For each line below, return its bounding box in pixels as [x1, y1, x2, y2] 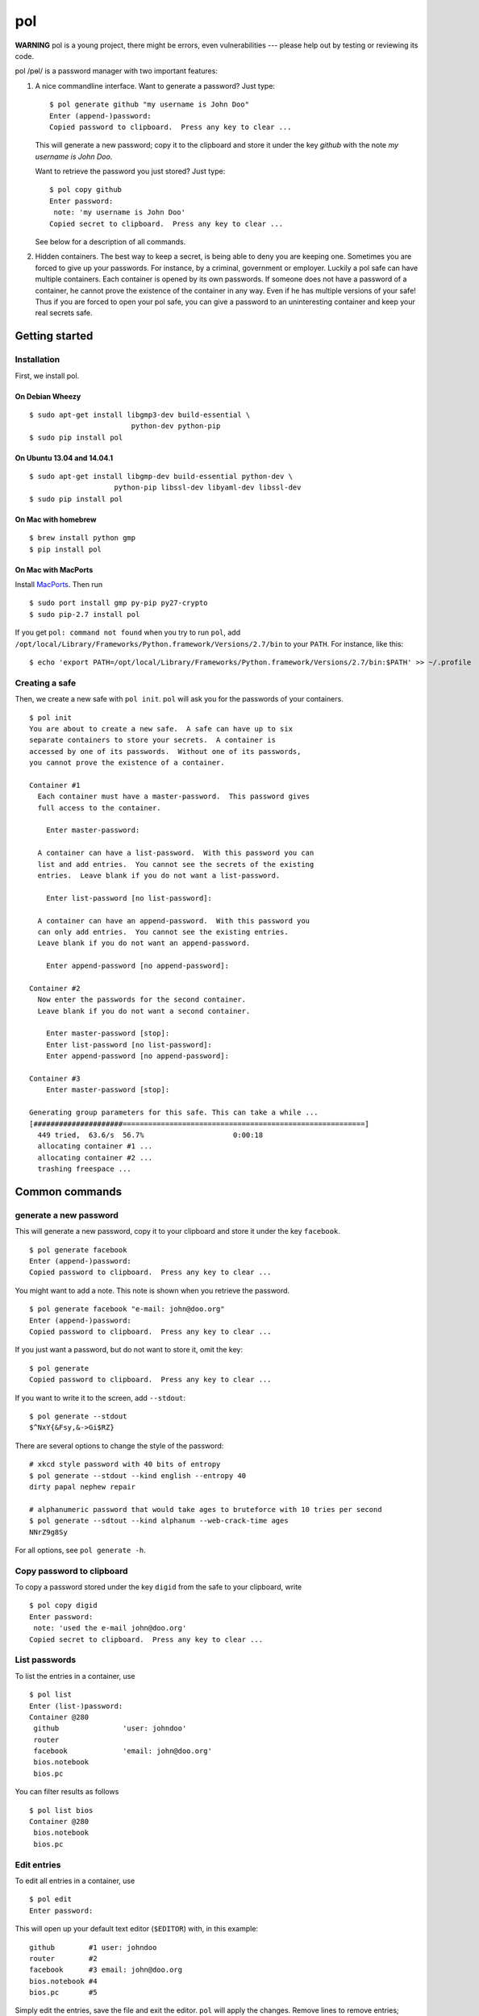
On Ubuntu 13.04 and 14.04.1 [15, 452, 113, 463]
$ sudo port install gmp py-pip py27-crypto [29, 598, 209, 608]
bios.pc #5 [29, 1988, 98, 1997]
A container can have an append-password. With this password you [37, 916, 310, 925]
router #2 [29, 1954, 98, 1963]
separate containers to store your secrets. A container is [29, 735, 276, 745]
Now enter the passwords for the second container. [37, 995, 246, 1004]
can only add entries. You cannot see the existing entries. [37, 927, 289, 936]
